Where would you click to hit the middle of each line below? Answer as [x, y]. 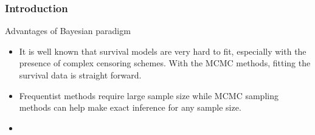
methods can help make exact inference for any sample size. [130, 107]
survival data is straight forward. [80, 75]
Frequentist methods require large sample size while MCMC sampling [149, 95]
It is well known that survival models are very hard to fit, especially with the [163, 51]
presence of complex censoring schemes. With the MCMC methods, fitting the [165, 63]
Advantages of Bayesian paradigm [68, 31]
